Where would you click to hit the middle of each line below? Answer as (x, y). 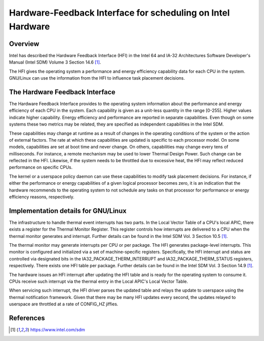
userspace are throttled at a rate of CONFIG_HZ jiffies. (64, 304)
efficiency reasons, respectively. (42, 197)
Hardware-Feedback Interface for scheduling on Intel (119, 13)
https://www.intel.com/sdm (58, 330)
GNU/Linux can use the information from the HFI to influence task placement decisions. (97, 78)
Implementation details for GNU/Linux (68, 211)
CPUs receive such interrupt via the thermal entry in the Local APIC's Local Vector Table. (99, 281)
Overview (24, 44)
